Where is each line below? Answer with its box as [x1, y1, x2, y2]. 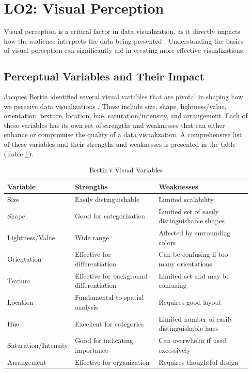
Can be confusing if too [158, 249, 228, 259]
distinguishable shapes [158, 216, 225, 226]
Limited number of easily [158, 313, 233, 324]
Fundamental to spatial [75, 292, 144, 302]
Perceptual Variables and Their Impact [4, 69, 205, 84]
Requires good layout [158, 297, 221, 307]
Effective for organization [75, 357, 150, 367]
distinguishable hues [158, 323, 219, 333]
